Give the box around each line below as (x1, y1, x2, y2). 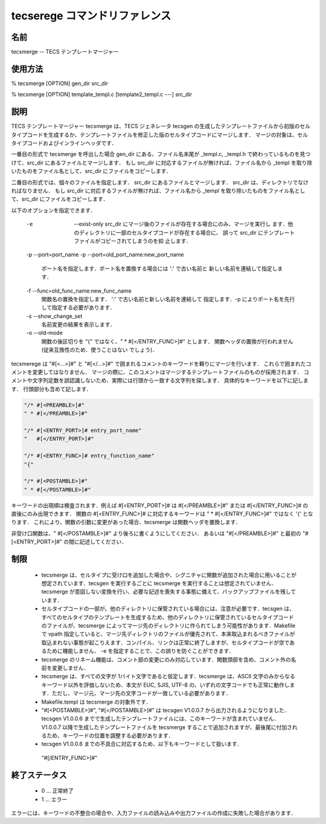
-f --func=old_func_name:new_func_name (26, 287, 132, 294)
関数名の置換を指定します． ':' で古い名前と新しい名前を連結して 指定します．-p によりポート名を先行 (41, 295, 295, 302)
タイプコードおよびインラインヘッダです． (11, 140, 117, 147)
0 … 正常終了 (41, 787, 74, 794)
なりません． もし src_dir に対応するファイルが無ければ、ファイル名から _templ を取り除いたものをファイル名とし (21, 187, 305, 194)
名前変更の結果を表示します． (41, 321, 116, 328)
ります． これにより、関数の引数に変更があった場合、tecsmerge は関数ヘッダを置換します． (11, 519, 241, 526)
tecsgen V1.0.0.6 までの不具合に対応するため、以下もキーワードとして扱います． (41, 741, 243, 748)
